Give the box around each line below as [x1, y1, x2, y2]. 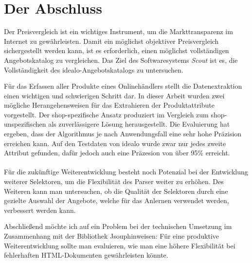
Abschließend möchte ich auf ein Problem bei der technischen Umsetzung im [4, 221, 232, 231]
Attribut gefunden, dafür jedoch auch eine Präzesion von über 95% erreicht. [4, 148, 230, 158]
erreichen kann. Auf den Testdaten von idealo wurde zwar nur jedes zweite [4, 138, 226, 148]
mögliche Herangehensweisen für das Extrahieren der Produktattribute [4, 100, 215, 110]
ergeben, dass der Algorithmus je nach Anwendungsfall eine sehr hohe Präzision [4, 129, 242, 139]
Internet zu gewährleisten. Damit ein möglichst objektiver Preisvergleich [4, 36, 219, 46]
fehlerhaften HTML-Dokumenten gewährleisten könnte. [4, 250, 168, 260]
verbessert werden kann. [4, 205, 76, 215]
